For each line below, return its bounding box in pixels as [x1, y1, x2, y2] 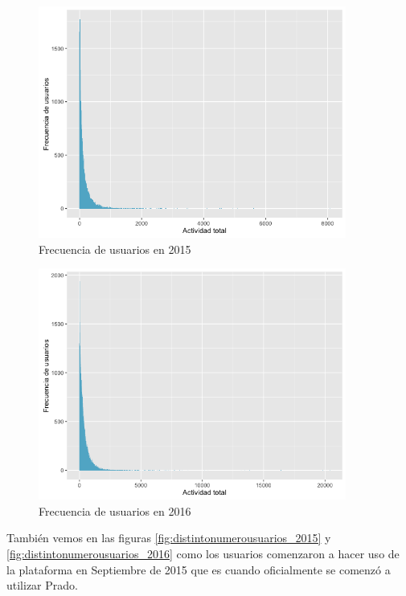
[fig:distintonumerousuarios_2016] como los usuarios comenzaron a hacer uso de [6, 545, 400, 561]
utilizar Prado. [6, 577, 78, 594]
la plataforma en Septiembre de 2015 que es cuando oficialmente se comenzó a [6, 561, 391, 578]
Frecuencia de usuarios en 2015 [39, 240, 191, 257]
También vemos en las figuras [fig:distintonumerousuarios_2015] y [6, 529, 331, 546]
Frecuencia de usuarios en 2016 [39, 502, 191, 519]
